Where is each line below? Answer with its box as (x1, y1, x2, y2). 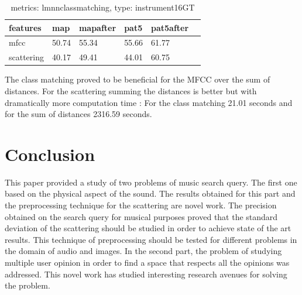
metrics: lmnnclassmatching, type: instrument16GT (11, 1, 195, 13)
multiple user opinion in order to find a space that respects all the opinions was (5, 256, 290, 269)
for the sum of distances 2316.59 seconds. (5, 108, 152, 120)
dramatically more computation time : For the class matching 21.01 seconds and (5, 96, 293, 108)
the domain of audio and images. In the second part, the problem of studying (5, 245, 282, 257)
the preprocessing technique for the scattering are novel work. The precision (5, 199, 277, 211)
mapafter (78, 21, 116, 33)
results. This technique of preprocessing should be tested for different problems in (5, 233, 297, 245)
